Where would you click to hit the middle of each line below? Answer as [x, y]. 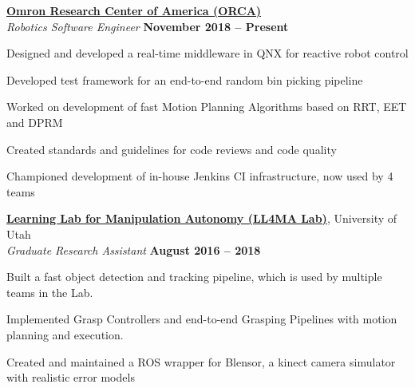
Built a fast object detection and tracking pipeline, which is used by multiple [194, 277]
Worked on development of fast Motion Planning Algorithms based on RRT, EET [207, 107]
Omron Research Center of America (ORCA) [134, 10]
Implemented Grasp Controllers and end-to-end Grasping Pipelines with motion [202, 319]
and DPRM [35, 122]
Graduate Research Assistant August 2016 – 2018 [134, 249]
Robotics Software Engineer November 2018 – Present [148, 26]
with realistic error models [71, 377]
